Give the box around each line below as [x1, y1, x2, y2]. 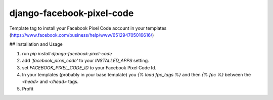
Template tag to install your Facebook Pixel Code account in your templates [9, 25, 167, 31]
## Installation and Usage [9, 41, 63, 47]
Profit [22, 85, 34, 91]
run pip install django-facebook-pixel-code [22, 50, 112, 56]
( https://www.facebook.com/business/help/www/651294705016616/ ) [9, 32, 154, 38]
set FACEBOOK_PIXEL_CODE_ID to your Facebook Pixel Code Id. [22, 64, 157, 70]
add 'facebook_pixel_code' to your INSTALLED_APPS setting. [22, 58, 149, 64]
